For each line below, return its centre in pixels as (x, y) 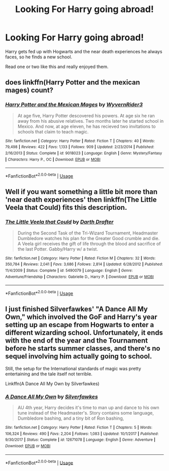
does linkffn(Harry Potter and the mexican (73, 82)
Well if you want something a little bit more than (81, 192)
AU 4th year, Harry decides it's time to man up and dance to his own (88, 407)
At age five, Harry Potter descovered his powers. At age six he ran (86, 115)
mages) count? (29, 90)
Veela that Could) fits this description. (66, 208)
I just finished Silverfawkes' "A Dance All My (76, 309)
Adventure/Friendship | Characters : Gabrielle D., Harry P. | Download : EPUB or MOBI (80, 277)
